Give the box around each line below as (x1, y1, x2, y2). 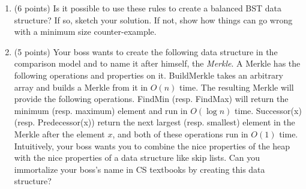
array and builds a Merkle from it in (14, 80, 148, 93)
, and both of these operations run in (112, 127, 248, 140)
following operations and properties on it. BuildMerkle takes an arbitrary (14, 68, 283, 81)
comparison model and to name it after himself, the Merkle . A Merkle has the (14, 57, 301, 70)
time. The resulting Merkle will (179, 80, 294, 93)
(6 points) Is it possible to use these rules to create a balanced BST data (14, 2, 282, 14)
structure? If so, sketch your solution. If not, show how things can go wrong (14, 13, 293, 26)
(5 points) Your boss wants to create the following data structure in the (14, 45, 278, 58)
